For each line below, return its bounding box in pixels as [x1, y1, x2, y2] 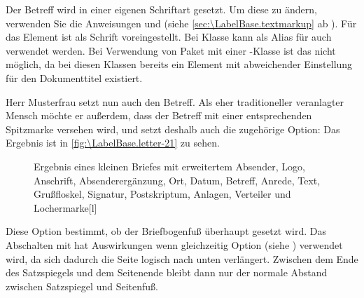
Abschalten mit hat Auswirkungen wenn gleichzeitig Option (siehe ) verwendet [6, 237, 343, 252]
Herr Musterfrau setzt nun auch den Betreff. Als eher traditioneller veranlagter [6, 94, 344, 109]
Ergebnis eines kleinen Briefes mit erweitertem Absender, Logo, [34, 158, 305, 173]
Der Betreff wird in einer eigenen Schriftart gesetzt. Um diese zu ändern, [6, 2, 317, 16]
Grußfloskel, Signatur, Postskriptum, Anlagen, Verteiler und [34, 187, 291, 201]
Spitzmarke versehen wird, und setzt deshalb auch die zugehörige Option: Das [6, 121, 340, 136]
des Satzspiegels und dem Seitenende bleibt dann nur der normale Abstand [6, 265, 328, 280]
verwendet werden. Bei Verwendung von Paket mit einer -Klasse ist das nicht [6, 43, 336, 57]
